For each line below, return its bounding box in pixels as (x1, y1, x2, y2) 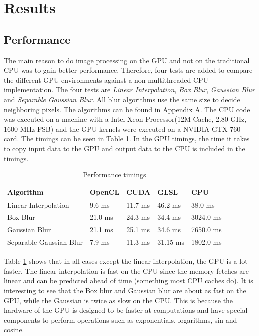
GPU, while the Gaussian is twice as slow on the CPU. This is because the (4, 295, 233, 305)
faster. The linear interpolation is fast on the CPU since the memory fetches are (4, 265, 249, 276)
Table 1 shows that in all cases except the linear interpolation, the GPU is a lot (4, 256, 248, 266)
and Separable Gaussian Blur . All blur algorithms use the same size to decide (4, 94, 240, 104)
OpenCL (90, 186, 120, 197)
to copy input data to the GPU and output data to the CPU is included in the (4, 143, 245, 153)
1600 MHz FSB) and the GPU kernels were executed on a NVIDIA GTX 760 (4, 123, 241, 134)
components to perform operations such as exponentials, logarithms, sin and (4, 314, 237, 325)
